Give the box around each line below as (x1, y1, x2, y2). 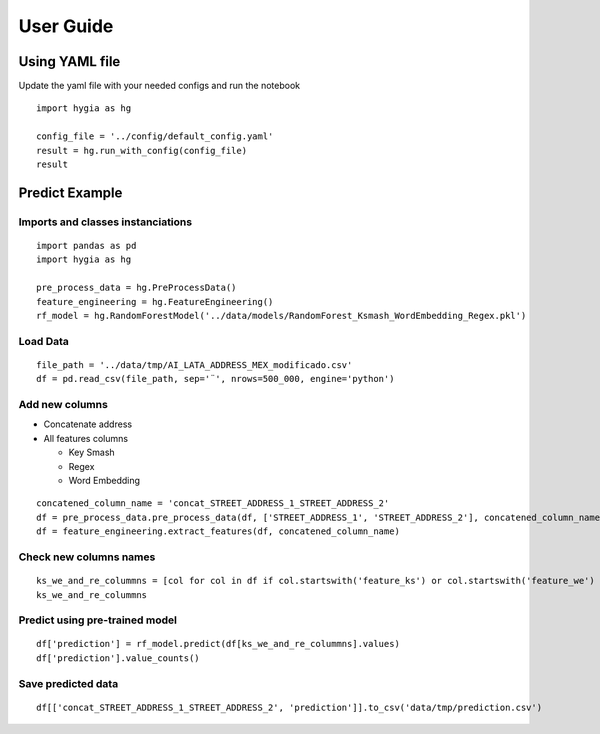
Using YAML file (18, 53, 121, 70)
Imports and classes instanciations (18, 215, 193, 229)
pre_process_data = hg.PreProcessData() (36, 282, 237, 294)
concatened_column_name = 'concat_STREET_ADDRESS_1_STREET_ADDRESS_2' (36, 498, 390, 509)
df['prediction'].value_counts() (36, 652, 200, 664)
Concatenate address (43, 418, 133, 430)
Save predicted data (18, 676, 119, 690)
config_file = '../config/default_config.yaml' (36, 131, 274, 142)
